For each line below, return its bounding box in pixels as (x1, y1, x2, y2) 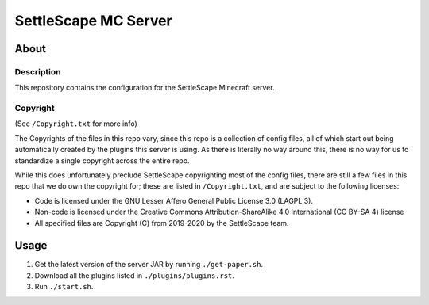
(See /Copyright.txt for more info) (14, 119, 138, 128)
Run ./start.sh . (34, 282, 94, 292)
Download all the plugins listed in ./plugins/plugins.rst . (34, 270, 234, 280)
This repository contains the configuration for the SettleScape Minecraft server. (14, 83, 275, 93)
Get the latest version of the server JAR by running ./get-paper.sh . (34, 260, 264, 269)
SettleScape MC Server (14, 12, 172, 29)
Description (14, 66, 61, 77)
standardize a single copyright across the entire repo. (14, 155, 190, 166)
